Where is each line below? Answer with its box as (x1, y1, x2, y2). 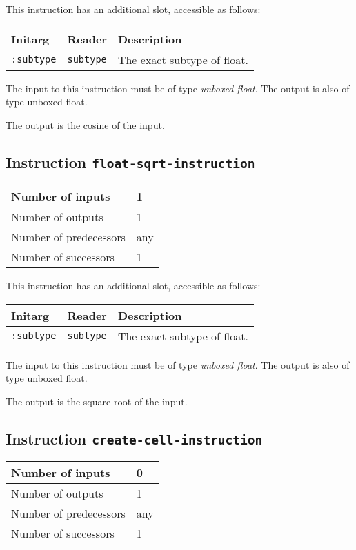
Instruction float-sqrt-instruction (6, 151, 255, 172)
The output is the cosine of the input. (6, 117, 165, 132)
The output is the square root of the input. (6, 394, 188, 408)
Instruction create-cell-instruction (6, 427, 263, 449)
